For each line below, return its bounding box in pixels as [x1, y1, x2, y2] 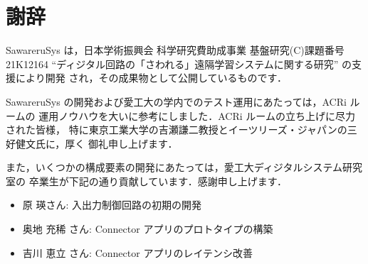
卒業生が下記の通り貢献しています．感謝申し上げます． [28, 173, 288, 188]
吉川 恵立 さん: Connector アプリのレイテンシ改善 [22, 245, 253, 260]
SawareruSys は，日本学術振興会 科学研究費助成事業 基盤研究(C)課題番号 [6, 43, 345, 57]
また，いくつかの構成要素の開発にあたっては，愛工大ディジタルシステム [6, 160, 343, 175]
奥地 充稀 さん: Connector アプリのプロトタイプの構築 [22, 221, 273, 236]
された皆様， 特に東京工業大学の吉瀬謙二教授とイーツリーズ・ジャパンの [6, 122, 347, 137]
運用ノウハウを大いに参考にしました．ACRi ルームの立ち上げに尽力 [38, 108, 355, 123]
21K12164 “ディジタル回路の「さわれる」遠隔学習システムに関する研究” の [6, 56, 352, 71]
